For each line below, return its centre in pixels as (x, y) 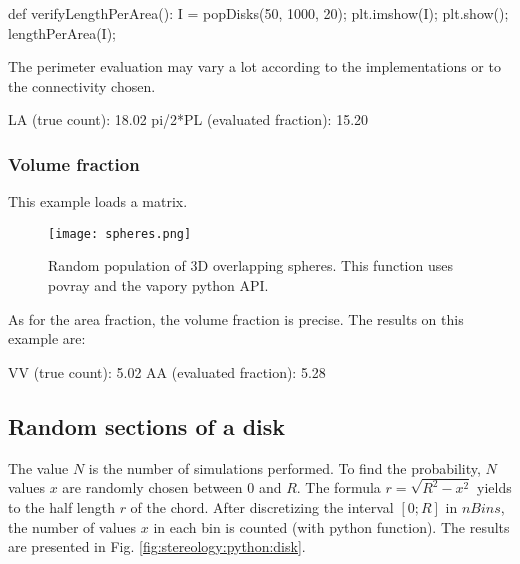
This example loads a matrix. (98, 201)
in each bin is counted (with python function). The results (331, 526)
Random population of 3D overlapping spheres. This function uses (250, 265)
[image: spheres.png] (120, 233)
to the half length (61, 507)
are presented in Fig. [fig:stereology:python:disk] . (157, 546)
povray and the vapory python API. (158, 285)
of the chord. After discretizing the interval (262, 507)
